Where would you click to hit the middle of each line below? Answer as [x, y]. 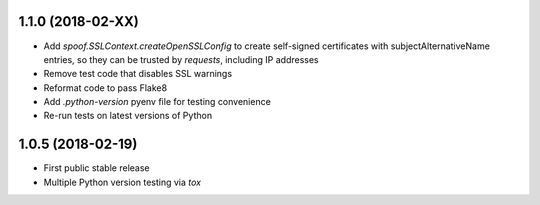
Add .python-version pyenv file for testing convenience [157, 102]
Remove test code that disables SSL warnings [138, 74]
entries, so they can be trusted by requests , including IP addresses [181, 59]
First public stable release [96, 168]
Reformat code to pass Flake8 [105, 87]
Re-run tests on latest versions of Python [128, 116]
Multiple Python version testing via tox [122, 182]
